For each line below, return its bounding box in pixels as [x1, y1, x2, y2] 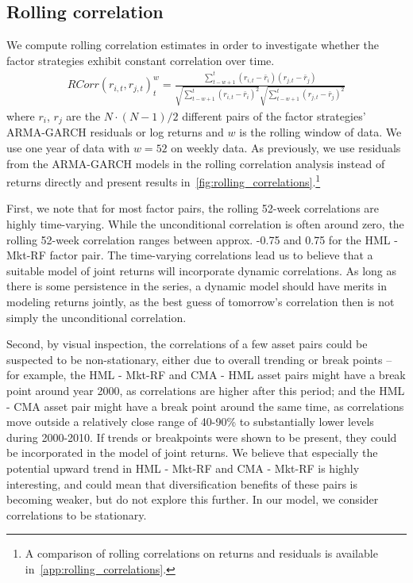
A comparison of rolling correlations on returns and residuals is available [25, 545, 378, 562]
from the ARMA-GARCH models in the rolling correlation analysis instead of [6, 155, 385, 171]
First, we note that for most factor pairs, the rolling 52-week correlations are [6, 200, 380, 217]
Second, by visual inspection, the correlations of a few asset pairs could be [6, 336, 368, 352]
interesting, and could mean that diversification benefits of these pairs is [6, 475, 357, 492]
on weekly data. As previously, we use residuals [171, 140, 401, 155]
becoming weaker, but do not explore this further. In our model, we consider [6, 491, 379, 508]
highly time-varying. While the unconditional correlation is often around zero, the [6, 216, 404, 232]
